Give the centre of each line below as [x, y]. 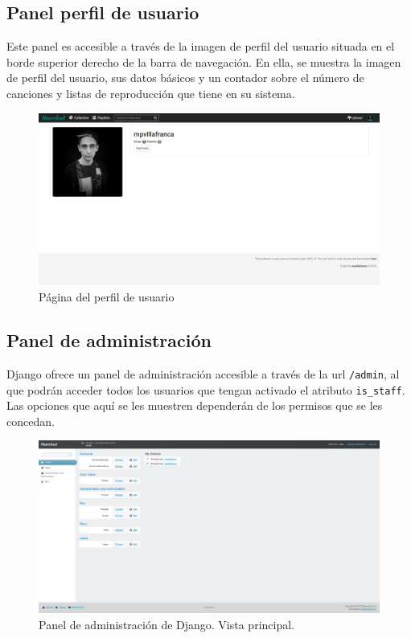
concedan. [31, 421]
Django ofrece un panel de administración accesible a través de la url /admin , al [203, 373]
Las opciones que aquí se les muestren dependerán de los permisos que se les [195, 405]
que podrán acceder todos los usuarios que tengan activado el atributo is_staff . [206, 389]
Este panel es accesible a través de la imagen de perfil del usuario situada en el [201, 46]
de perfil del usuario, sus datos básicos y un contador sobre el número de [185, 78]
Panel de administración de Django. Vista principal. [166, 624]
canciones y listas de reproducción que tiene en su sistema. [151, 93]
